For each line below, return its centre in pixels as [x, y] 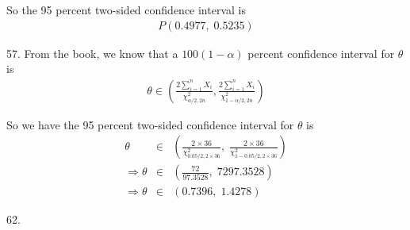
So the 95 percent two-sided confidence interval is [126, 10]
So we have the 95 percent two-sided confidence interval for [150, 124]
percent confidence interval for [321, 53]
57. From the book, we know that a [92, 53]
